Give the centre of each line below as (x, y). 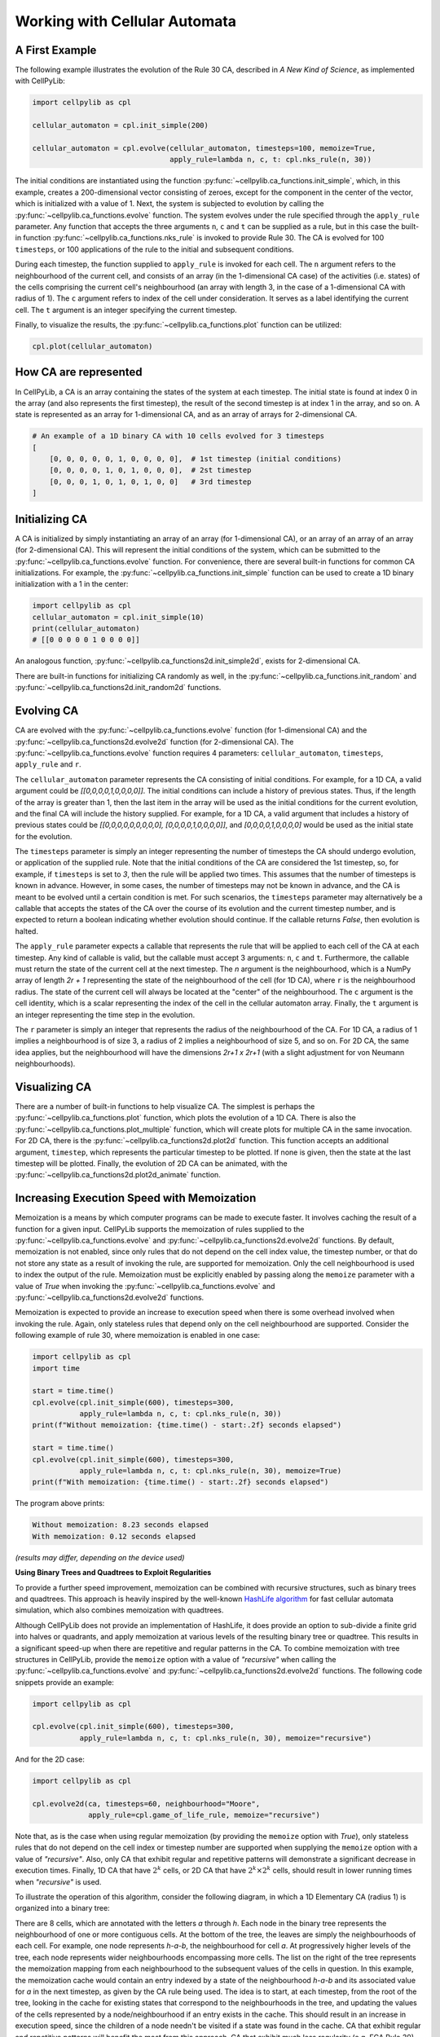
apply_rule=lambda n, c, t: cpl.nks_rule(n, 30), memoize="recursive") (226, 1738)
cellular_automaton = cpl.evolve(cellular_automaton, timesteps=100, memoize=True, (204, 148)
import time (56, 1368)
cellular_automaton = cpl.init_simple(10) (118, 617)
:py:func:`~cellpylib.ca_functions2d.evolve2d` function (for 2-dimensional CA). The (154, 741)
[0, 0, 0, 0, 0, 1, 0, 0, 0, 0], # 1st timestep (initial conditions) (196, 459)
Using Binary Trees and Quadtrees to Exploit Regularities (113, 1573)
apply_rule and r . (48, 764)
